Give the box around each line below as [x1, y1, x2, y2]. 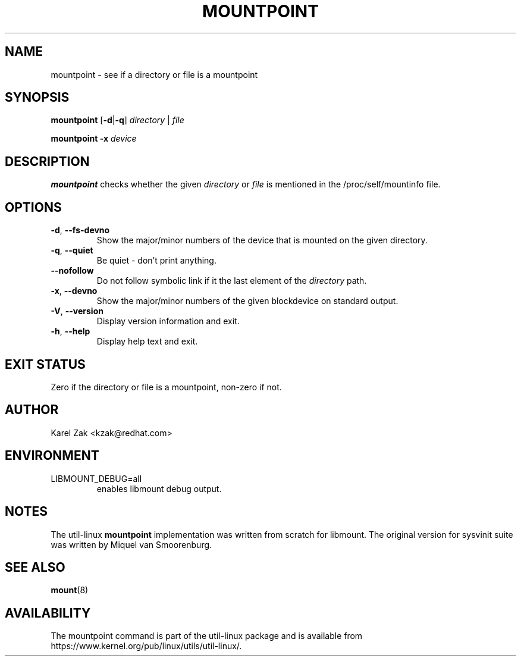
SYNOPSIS [5, 90, 70, 105]
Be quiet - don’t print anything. [96, 255, 216, 266]
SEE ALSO [5, 559, 65, 575]
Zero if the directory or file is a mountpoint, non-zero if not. [51, 381, 282, 392]
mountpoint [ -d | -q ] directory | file [51, 115, 184, 126]
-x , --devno [51, 286, 98, 296]
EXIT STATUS [5, 356, 86, 372]
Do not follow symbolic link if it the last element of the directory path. [96, 275, 367, 286]
